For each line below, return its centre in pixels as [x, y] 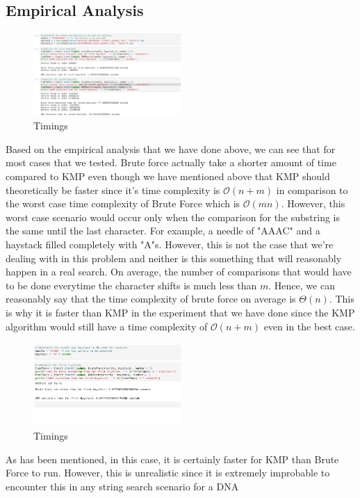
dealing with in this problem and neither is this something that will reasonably [174, 258]
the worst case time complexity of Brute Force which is [123, 203]
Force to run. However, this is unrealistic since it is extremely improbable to [168, 473]
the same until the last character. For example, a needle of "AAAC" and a [163, 231]
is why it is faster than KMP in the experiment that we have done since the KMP [180, 312]
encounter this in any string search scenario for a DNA [122, 486]
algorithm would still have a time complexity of [107, 326]
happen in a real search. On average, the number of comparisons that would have [179, 272]
